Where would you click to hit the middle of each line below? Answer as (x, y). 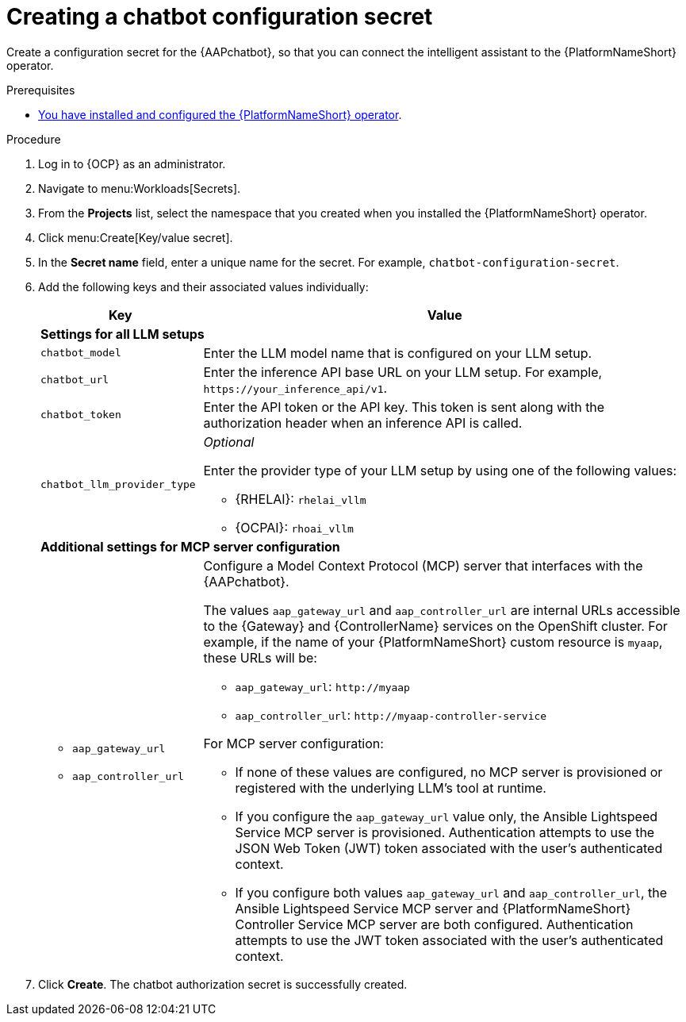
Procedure (34, 139)
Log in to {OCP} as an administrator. (132, 163)
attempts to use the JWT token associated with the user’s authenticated (449, 940)
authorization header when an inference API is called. (363, 423)
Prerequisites (41, 90)
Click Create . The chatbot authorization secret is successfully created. (223, 984)
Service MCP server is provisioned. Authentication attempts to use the (445, 832)
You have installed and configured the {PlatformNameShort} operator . (220, 114)
